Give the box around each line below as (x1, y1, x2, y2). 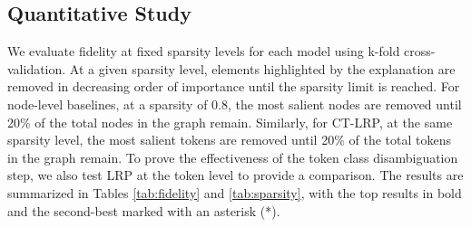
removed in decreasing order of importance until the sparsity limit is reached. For (7, 77, 460, 96)
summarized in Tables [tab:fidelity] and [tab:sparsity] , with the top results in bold (7, 183, 462, 202)
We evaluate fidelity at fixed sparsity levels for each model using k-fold (7, 42, 400, 61)
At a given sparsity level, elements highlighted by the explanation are (69, 59, 456, 78)
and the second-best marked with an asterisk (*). (7, 201, 280, 220)
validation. (7, 59, 66, 78)
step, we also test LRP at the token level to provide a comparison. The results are (7, 166, 464, 184)
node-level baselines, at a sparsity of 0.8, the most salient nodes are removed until (7, 94, 462, 113)
